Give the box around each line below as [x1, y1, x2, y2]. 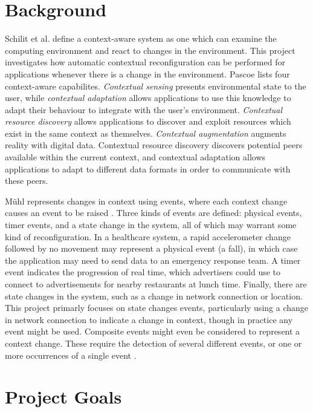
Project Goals [5, 384, 122, 409]
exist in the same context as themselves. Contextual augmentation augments [5, 126, 286, 139]
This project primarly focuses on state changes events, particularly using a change [5, 301, 308, 314]
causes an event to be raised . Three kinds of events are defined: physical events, [5, 206, 302, 219]
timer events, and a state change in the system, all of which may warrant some [5, 218, 297, 231]
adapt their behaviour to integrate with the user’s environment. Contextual [5, 103, 283, 116]
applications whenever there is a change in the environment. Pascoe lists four [5, 67, 290, 80]
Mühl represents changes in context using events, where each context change [5, 194, 288, 207]
